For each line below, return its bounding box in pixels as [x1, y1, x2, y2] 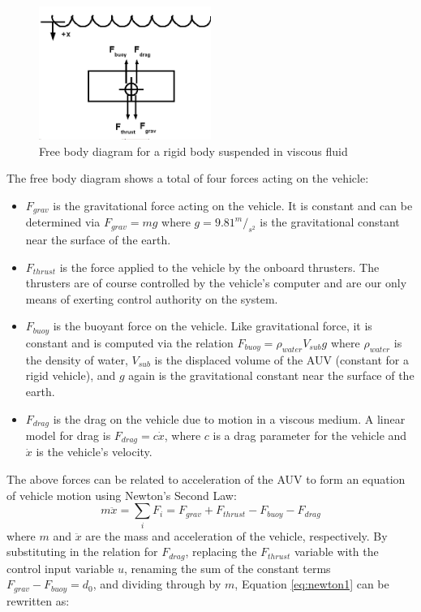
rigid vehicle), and [25, 367, 116, 384]
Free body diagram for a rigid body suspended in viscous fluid [39, 142, 348, 159]
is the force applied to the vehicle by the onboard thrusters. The [59, 258, 380, 275]
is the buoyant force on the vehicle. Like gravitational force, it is [53, 317, 372, 334]
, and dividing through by [92, 575, 221, 593]
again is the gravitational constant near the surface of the [128, 367, 415, 384]
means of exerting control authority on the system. [25, 290, 278, 307]
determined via [25, 213, 101, 231]
